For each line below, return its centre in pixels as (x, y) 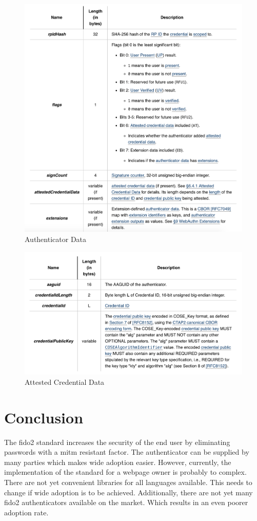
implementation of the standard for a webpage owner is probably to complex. (125, 472)
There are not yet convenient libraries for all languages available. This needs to (128, 482)
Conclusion (44, 417)
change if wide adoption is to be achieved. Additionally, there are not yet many (128, 492)
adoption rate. (26, 512)
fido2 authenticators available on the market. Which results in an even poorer (126, 502)
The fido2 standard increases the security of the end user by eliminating (117, 442)
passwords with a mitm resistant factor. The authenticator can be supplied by (127, 452)
